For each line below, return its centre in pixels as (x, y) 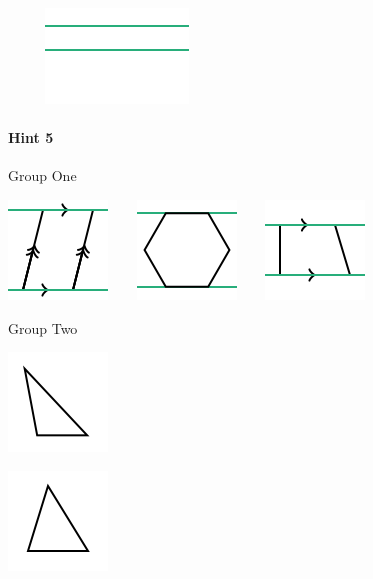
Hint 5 (31, 137)
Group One (42, 175)
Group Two (43, 327)
